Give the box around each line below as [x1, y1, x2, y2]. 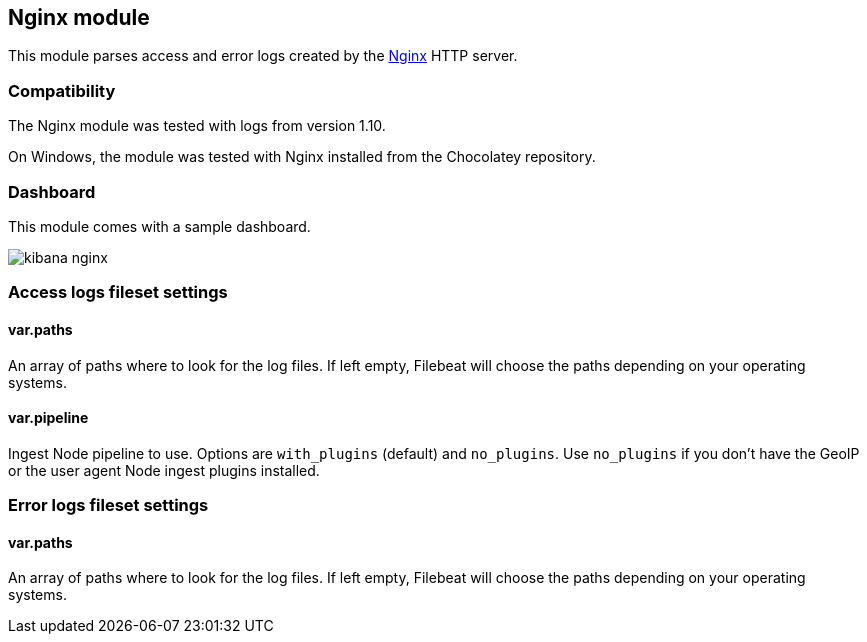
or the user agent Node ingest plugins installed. [8, 461, 320, 479]
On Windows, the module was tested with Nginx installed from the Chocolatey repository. [8, 148, 596, 166]
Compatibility [8, 80, 116, 101]
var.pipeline [8, 409, 89, 427]
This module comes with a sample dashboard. [8, 217, 311, 235]
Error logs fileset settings [8, 495, 209, 516]
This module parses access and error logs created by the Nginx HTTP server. [8, 47, 518, 65]
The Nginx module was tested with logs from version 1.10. [8, 117, 386, 135]
